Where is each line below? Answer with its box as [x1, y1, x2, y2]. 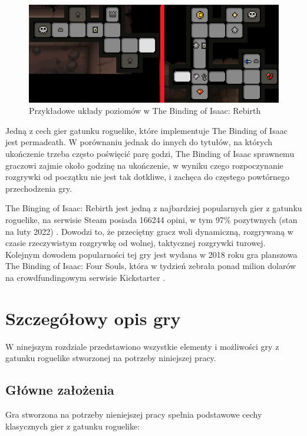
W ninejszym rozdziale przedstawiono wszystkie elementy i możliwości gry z [5, 340, 279, 352]
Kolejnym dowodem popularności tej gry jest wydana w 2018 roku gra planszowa [5, 248, 298, 260]
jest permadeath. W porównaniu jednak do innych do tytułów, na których [5, 136, 272, 148]
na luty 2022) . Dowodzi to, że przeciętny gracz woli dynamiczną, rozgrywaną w [5, 225, 293, 237]
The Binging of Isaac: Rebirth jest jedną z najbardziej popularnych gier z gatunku [5, 202, 302, 214]
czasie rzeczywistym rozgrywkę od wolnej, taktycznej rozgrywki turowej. [5, 237, 266, 249]
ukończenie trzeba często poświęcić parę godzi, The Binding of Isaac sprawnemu [5, 147, 295, 159]
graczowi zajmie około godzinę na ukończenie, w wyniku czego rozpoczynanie [5, 159, 283, 171]
